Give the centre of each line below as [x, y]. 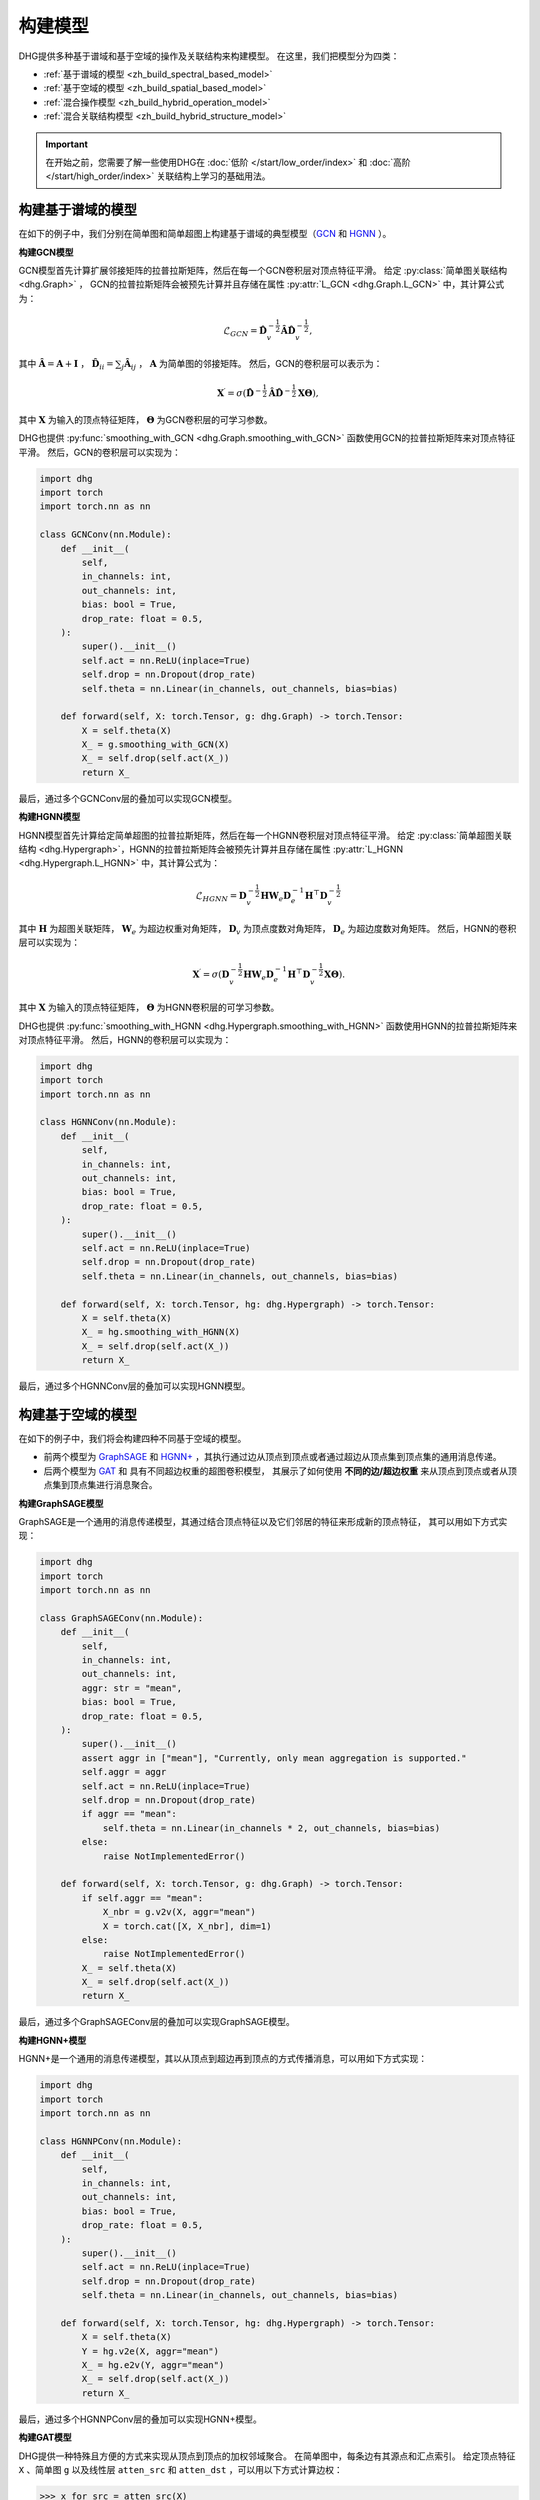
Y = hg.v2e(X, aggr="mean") [150, 2351]
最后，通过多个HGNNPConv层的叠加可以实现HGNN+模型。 [140, 2419]
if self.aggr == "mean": [142, 1898]
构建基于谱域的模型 [77, 210]
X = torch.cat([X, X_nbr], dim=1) [187, 1926]
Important [67, 144]
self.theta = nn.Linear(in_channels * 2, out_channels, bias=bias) [271, 1828]
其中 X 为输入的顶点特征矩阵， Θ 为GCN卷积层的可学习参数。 [146, 419]
